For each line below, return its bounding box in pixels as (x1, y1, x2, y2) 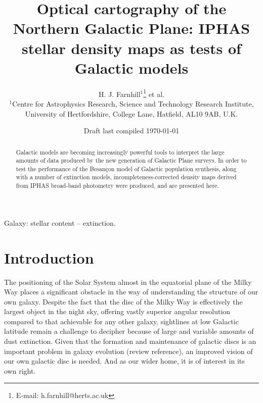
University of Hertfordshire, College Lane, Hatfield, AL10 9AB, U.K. (25, 108, 238, 119)
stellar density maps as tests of (22, 37, 241, 58)
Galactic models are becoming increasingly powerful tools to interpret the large (16, 147, 225, 156)
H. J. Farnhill (99, 88, 141, 99)
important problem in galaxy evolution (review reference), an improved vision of (4, 345, 253, 356)
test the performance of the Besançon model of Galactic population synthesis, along (16, 164, 237, 173)
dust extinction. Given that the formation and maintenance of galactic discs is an (4, 336, 256, 346)
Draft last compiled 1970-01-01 (83, 125, 180, 136)
